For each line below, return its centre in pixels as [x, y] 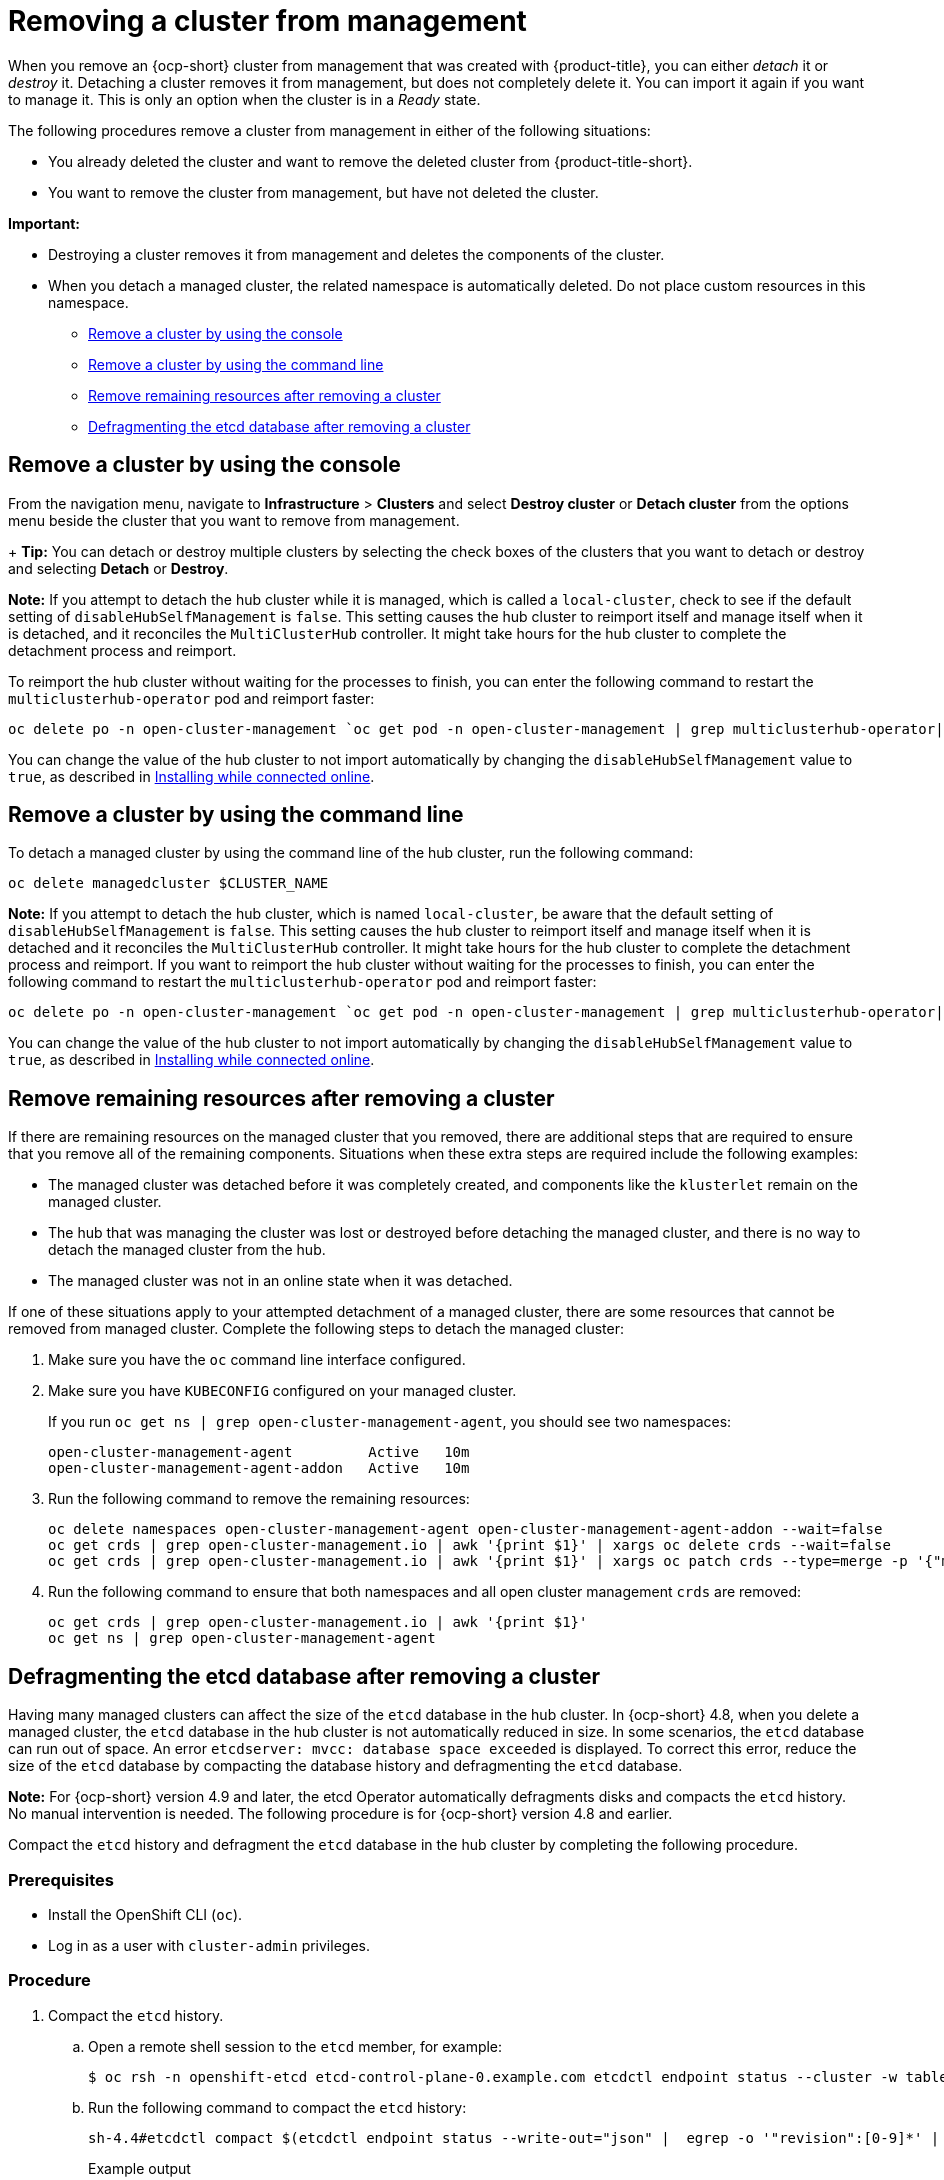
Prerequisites [61, 1879]
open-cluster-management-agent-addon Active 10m [259, 1468]
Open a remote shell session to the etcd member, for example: [295, 2046]
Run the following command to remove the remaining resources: [259, 1499]
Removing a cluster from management [267, 21]
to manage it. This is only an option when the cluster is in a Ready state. [244, 99]
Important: [44, 223]
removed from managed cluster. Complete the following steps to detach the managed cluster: [316, 1329]
